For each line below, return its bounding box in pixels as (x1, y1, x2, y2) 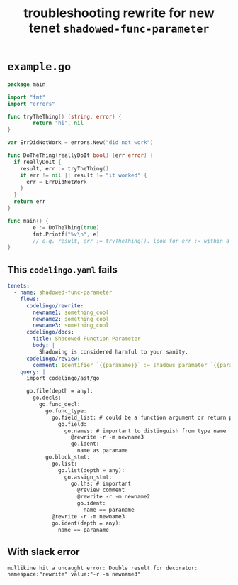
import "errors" (7, 100, 55, 107)
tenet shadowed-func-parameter (28, 20, 210, 36)
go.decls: (33, 394, 62, 402)
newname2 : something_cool (33, 315, 110, 322)
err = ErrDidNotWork (25, 178, 87, 185)
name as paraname (76, 447, 129, 454)
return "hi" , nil (33, 119, 84, 127)
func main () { (7, 217, 50, 224)
